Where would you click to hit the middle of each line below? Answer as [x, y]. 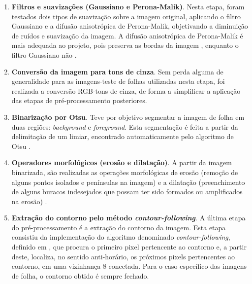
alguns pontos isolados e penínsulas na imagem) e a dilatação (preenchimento [128, 182]
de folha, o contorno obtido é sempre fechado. [80, 275]
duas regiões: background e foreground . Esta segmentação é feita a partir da [125, 126]
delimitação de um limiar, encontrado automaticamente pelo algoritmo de [123, 136]
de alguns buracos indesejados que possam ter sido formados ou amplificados [127, 192]
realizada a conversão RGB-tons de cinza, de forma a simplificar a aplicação [126, 90]
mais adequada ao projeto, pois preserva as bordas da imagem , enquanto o [125, 45]
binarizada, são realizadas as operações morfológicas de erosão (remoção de [125, 172]
